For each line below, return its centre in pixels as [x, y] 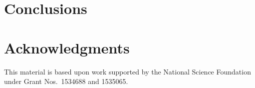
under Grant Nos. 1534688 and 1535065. [66, 81]
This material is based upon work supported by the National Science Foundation [127, 71]
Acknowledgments [67, 47]
